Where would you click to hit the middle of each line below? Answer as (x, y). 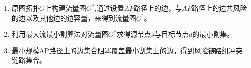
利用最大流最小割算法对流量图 (60, 34)
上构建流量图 (65, 8)
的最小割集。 (213, 34)
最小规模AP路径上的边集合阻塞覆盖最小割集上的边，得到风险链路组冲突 (127, 50)
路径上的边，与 (158, 8)
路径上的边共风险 (219, 8)
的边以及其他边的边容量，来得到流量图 (74, 17)
